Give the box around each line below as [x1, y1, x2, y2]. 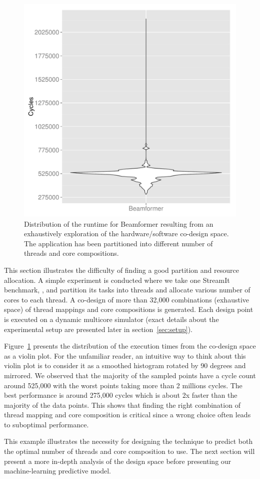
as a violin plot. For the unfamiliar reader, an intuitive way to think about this [4, 350, 246, 361]
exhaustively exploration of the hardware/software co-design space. [24, 228, 229, 239]
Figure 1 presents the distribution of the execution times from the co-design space [4, 341, 256, 351]
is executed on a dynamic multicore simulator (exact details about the [4, 313, 219, 324]
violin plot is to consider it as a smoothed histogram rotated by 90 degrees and [4, 360, 246, 371]
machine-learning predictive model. [4, 465, 111, 476]
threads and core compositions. [24, 248, 119, 258]
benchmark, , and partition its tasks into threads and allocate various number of [4, 284, 250, 295]
